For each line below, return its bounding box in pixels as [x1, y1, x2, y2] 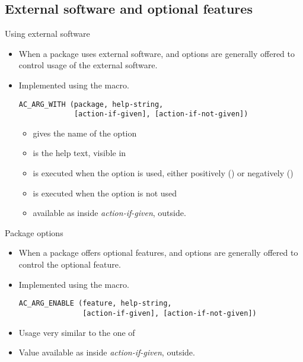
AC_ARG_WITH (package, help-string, [18, 100, 164, 109]
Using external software [5, 27, 90, 40]
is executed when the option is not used [33, 186, 177, 199]
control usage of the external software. [18, 59, 158, 71]
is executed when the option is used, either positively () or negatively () [33, 167, 294, 179]
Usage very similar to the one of [18, 326, 135, 338]
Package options [5, 226, 63, 239]
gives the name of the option [33, 126, 137, 139]
